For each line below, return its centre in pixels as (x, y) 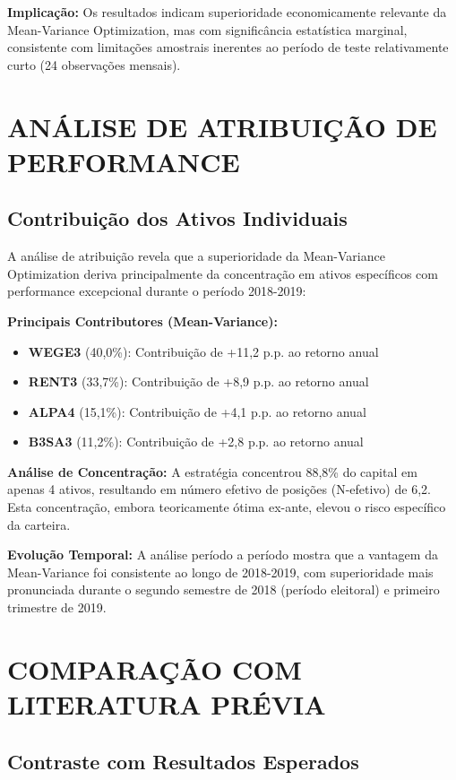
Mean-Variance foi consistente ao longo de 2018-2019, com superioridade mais (220, 572)
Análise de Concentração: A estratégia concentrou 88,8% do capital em (212, 471)
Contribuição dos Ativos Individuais (177, 218)
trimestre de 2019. (57, 607)
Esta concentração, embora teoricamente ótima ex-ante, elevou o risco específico (227, 507)
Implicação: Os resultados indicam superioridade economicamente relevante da (227, 12)
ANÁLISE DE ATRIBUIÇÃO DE (222, 126)
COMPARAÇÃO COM (155, 668)
